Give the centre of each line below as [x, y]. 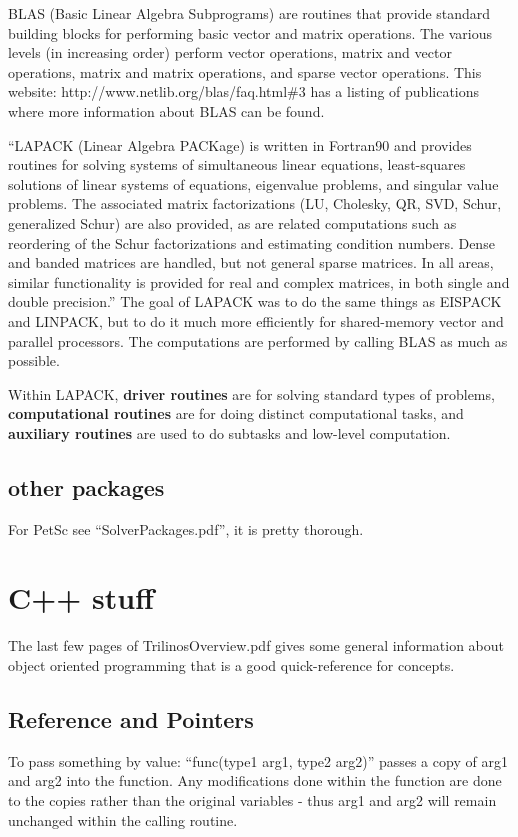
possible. [34, 360]
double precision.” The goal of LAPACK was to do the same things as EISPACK [255, 301]
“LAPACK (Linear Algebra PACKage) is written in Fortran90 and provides [240, 144]
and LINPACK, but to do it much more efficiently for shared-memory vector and [256, 320]
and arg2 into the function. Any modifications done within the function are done [255, 780]
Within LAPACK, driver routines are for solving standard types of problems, [251, 393]
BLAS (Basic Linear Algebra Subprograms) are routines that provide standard [249, 13]
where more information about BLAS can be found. [166, 110]
